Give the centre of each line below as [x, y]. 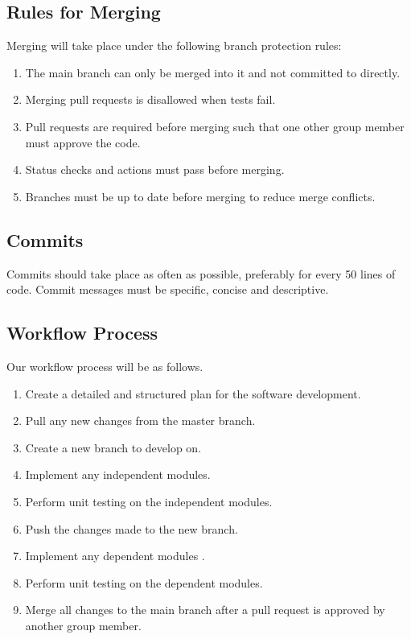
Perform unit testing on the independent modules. [149, 501]
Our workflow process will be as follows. [105, 366]
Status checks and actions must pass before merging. [155, 169]
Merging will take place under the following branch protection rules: [174, 45]
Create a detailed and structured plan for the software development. [193, 393]
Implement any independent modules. [118, 474]
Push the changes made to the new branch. [132, 528]
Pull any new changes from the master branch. [140, 421]
